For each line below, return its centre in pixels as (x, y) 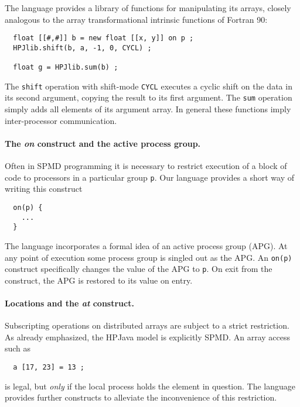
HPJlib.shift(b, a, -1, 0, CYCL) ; (82, 48)
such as (18, 348)
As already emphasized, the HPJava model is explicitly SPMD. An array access (147, 337)
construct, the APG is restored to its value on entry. (99, 280)
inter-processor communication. (61, 120)
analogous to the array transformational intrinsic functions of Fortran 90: (136, 19)
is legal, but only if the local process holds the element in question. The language (150, 386)
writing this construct (44, 189)
